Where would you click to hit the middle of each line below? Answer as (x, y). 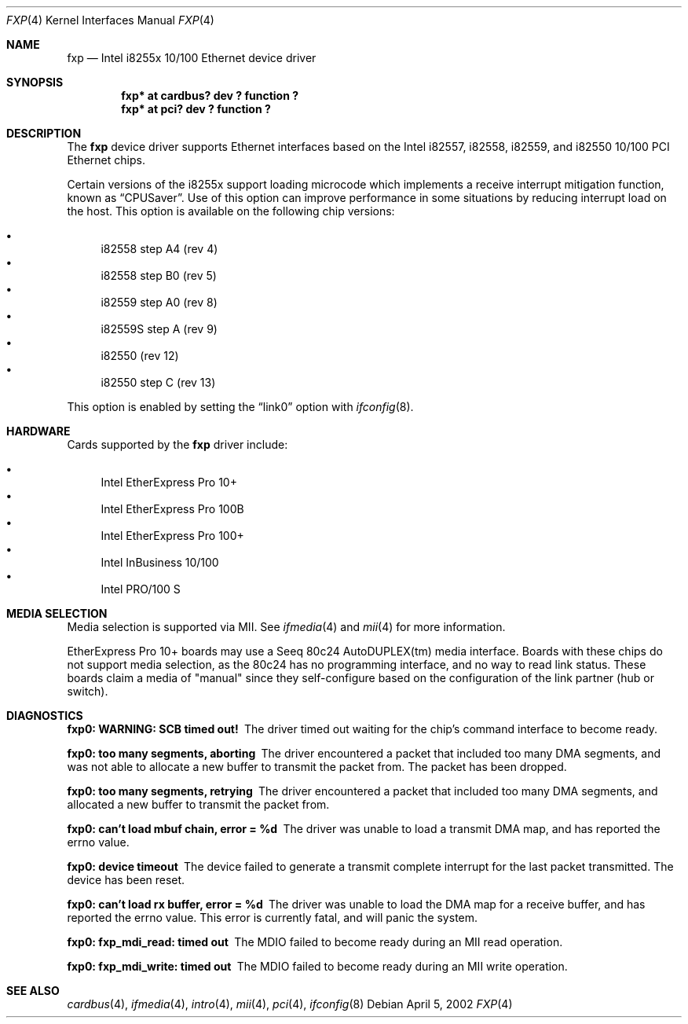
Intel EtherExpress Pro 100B (172, 509)
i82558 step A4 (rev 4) (159, 249)
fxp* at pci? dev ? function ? (196, 109)
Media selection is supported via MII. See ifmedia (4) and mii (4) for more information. (286, 627)
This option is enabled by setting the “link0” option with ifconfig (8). (240, 407)
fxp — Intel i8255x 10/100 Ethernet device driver (192, 58)
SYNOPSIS (35, 82)
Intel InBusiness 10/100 (160, 562)
